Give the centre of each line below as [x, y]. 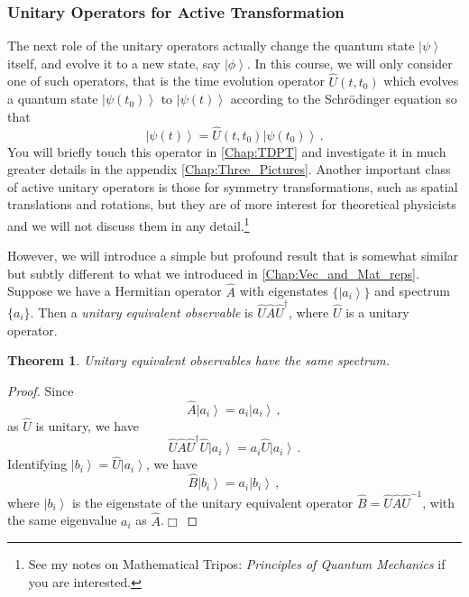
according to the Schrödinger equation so [344, 99]
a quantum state [53, 99]
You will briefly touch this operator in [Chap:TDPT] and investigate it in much [227, 151]
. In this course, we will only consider [349, 63]
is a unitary [377, 312]
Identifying [37, 464]
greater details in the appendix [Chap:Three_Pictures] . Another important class [229, 169]
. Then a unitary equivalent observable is [142, 312]
